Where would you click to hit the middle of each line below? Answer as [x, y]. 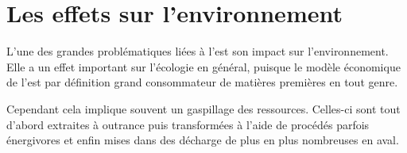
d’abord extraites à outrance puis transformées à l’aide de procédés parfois [188, 124]
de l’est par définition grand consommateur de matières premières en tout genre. [202, 82]
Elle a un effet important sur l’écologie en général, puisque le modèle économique [203, 66]
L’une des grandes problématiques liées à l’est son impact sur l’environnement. [198, 51]
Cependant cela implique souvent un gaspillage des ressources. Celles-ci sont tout [203, 108]
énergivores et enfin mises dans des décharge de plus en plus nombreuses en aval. [203, 140]
